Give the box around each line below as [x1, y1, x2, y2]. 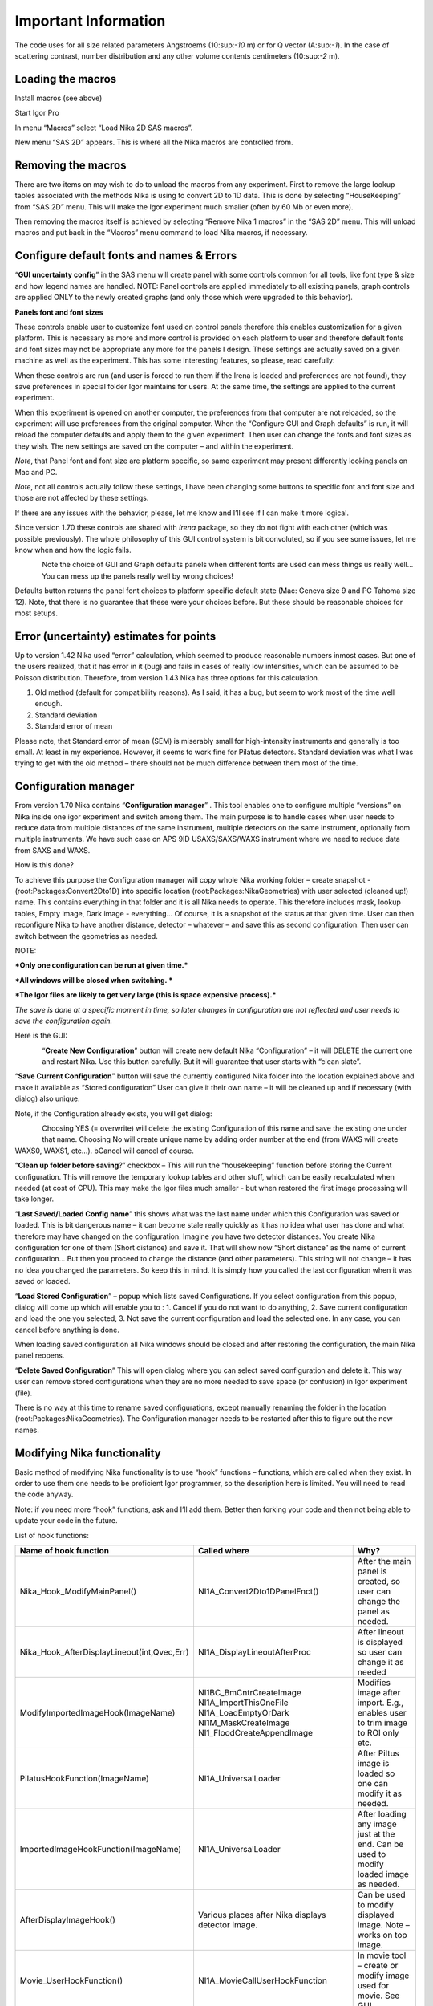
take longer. [14, 1194, 55, 1204]
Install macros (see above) [14, 93, 103, 103]
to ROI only [357, 1728, 400, 1739]
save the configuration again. [14, 1016, 113, 1025]
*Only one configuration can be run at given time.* [14, 960, 188, 970]
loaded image [357, 1869, 409, 1880]
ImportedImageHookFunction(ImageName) [19, 1844, 182, 1855]
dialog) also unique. [14, 1094, 80, 1103]
